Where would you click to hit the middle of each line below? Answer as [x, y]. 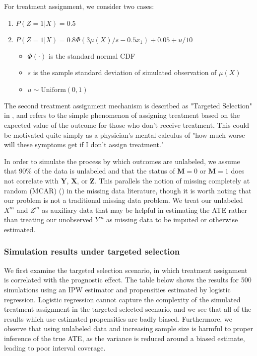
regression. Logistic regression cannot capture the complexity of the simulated [122, 299]
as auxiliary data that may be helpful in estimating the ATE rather [145, 210]
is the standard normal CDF [92, 55]
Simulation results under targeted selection [92, 251]
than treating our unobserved [49, 220]
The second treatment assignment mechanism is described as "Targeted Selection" [128, 105]
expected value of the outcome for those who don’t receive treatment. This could [127, 125]
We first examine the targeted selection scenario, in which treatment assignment [126, 270]
